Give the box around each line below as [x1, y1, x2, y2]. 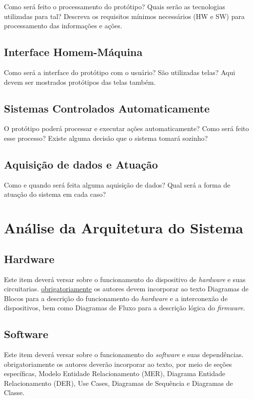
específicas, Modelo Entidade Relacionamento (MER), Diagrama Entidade [4, 368, 226, 379]
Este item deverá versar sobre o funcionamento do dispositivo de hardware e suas [4, 274, 246, 284]
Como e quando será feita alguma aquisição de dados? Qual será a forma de [4, 179, 231, 190]
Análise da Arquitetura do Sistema [4, 218, 243, 238]
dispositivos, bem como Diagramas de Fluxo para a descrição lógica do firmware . [4, 303, 245, 313]
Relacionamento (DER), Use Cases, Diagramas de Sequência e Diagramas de [4, 378, 233, 388]
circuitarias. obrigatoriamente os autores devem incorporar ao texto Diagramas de [4, 284, 249, 294]
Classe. [4, 387, 25, 398]
